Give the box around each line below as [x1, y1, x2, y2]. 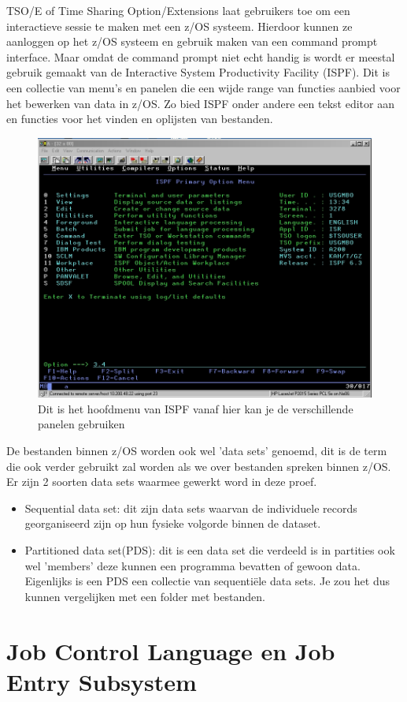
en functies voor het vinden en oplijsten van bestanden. [6, 110, 273, 127]
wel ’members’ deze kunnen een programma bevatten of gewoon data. [24, 557, 361, 573]
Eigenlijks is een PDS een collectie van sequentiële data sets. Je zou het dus [24, 573, 390, 589]
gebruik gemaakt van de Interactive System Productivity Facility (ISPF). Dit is [6, 64, 390, 80]
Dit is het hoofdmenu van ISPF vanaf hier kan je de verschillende [38, 400, 353, 416]
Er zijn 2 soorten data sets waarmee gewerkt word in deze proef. [6, 473, 317, 490]
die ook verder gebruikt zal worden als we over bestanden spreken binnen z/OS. [6, 457, 391, 474]
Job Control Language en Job [6, 634, 335, 667]
